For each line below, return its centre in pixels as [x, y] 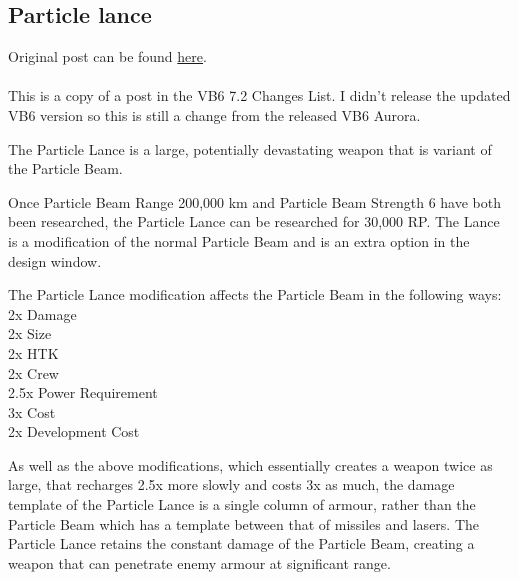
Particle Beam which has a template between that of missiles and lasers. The [244, 523]
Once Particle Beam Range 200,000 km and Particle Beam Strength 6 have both [254, 201]
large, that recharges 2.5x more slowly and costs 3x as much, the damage [231, 484]
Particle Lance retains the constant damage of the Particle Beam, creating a [241, 543]
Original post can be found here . [107, 56]
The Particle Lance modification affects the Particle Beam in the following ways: [255, 294]
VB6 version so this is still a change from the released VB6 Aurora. [214, 114]
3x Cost [32, 411]
